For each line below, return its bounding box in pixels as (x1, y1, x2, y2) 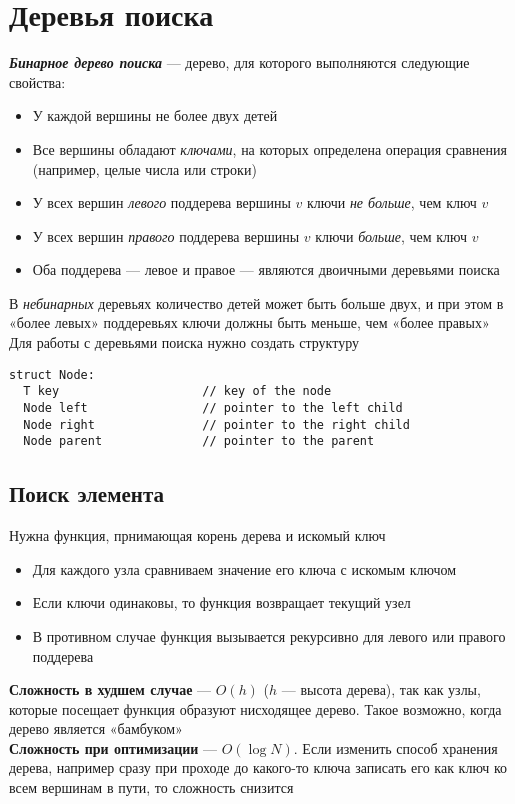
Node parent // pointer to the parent (23, 434, 375, 449)
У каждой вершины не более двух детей (32, 105, 278, 126)
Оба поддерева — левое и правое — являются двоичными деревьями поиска (32, 259, 500, 280)
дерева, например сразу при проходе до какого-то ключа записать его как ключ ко (9, 757, 508, 778)
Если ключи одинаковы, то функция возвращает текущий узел (32, 592, 411, 613)
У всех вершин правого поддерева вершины (32, 225, 300, 246)
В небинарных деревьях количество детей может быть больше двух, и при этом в (9, 292, 504, 313)
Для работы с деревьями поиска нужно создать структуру (9, 332, 359, 353)
